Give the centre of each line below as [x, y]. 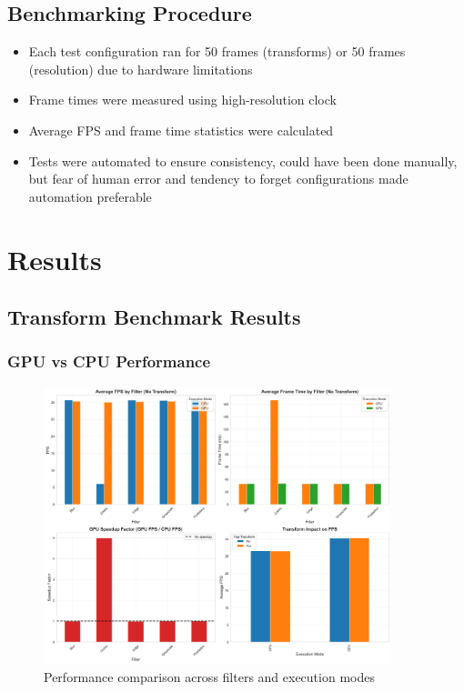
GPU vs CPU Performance [109, 361]
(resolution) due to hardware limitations [141, 69]
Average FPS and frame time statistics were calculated [181, 130]
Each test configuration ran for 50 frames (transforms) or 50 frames [217, 51]
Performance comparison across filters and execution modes [209, 676]
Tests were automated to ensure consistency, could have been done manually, [243, 160]
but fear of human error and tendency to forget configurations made [218, 179]
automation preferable [90, 196]
